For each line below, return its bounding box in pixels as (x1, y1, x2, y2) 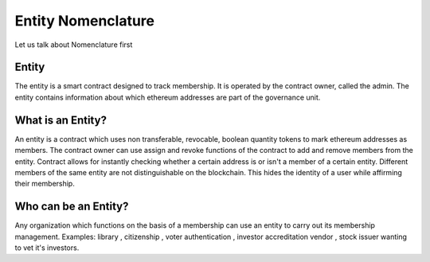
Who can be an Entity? (14, 200, 129, 213)
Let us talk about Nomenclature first (14, 40, 133, 49)
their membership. (14, 179, 75, 189)
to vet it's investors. (14, 243, 80, 252)
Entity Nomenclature (14, 12, 155, 29)
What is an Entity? (14, 113, 107, 127)
